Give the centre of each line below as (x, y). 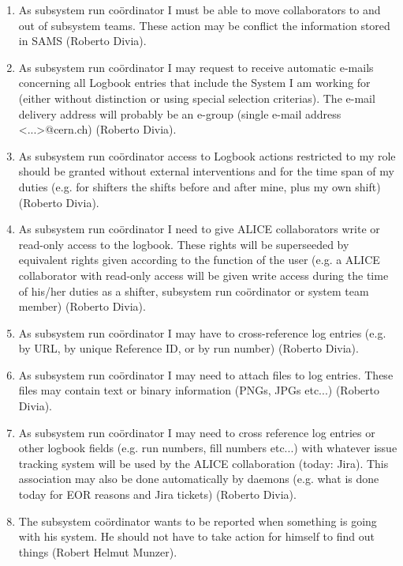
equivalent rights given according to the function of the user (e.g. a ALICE (199, 260)
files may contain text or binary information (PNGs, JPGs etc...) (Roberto (199, 390)
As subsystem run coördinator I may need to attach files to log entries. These (206, 374)
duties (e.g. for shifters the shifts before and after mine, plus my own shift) (200, 186)
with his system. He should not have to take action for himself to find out (196, 536)
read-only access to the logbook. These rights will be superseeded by (184, 244)
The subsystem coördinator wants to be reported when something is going (198, 521)
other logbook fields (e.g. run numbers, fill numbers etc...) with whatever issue (208, 448)
